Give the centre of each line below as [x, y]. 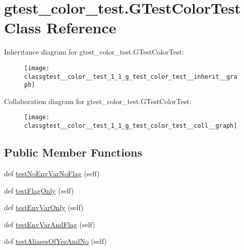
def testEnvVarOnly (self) [44, 207]
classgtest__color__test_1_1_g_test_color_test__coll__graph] [131, 126]
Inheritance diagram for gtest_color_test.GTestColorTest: [94, 52]
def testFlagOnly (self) [39, 190]
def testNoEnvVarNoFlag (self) [52, 173]
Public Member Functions [73, 152]
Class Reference [60, 28]
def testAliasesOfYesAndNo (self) [55, 241]
